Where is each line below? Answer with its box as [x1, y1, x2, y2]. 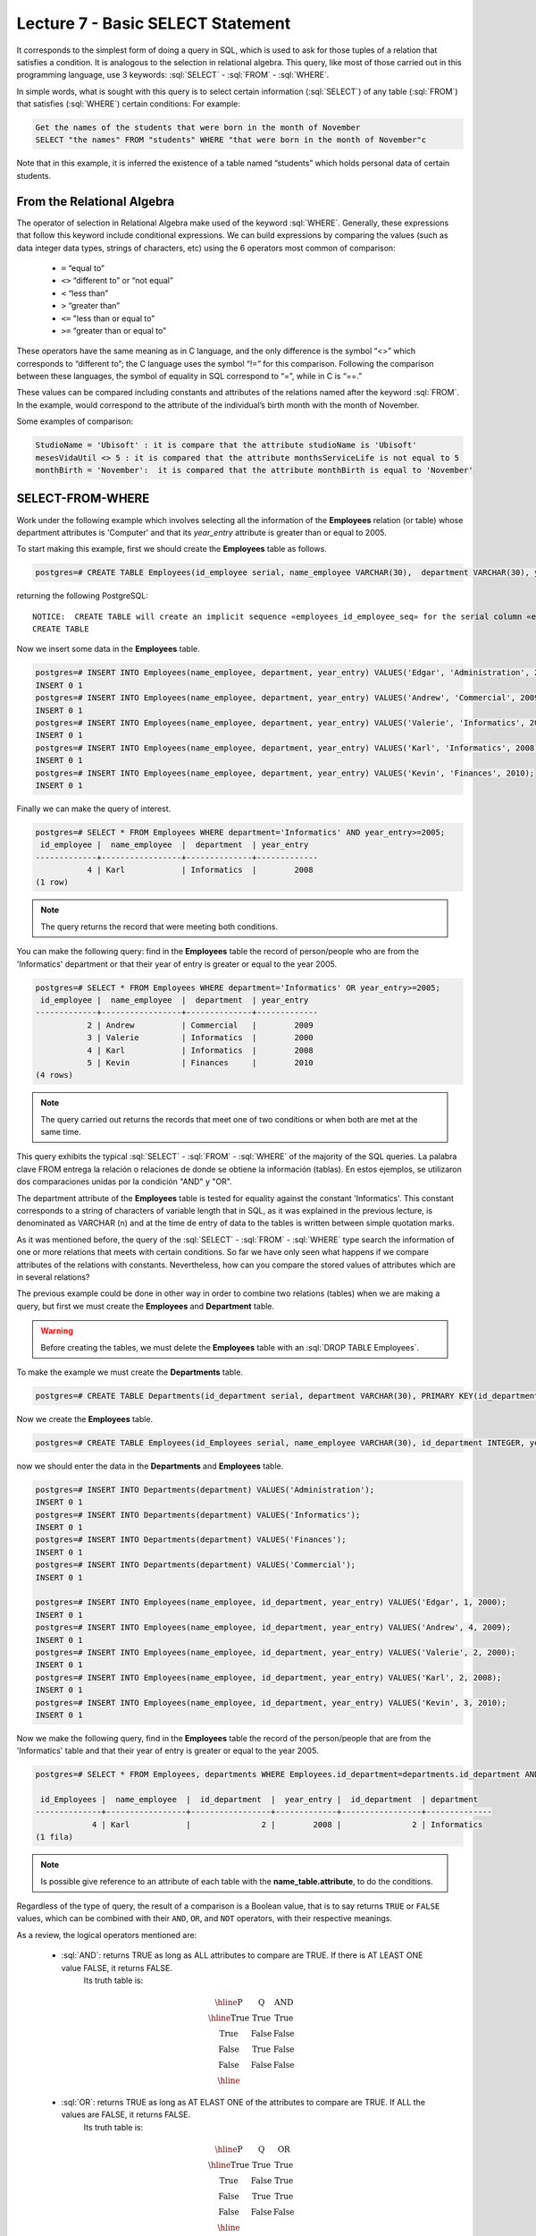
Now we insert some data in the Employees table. [16, 644, 200, 655]
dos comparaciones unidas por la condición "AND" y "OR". [16, 1176, 232, 1187]
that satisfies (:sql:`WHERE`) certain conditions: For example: [16, 98, 241, 109]
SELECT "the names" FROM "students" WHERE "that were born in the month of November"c [35, 135, 427, 145]
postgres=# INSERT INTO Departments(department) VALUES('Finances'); [35, 1535, 347, 1545]
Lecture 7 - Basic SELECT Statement [16, 13, 291, 33]
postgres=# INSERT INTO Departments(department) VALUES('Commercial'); [35, 1560, 356, 1570]
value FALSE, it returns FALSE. [61, 1962, 173, 1973]
